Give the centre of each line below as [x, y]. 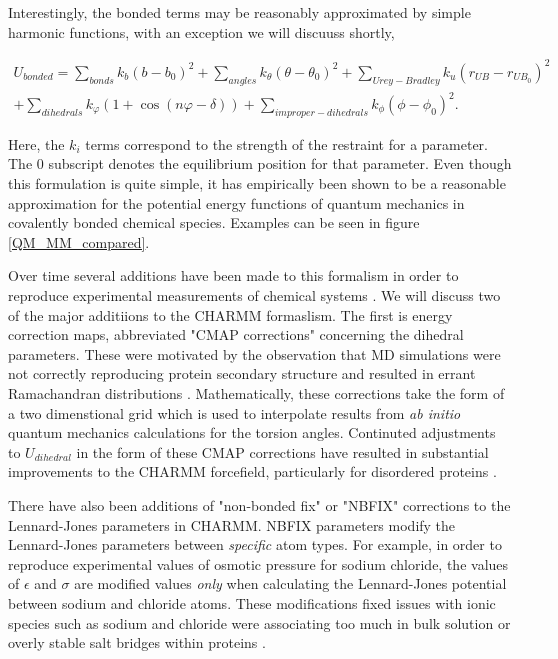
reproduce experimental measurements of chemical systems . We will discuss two [254, 295]
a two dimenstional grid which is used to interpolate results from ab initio [234, 412]
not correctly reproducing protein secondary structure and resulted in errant [242, 373]
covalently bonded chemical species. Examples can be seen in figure [214, 222]
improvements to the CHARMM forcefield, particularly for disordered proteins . [252, 471]
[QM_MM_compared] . [79, 241]
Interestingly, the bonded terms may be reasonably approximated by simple [239, 12]
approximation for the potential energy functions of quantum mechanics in [236, 202]
